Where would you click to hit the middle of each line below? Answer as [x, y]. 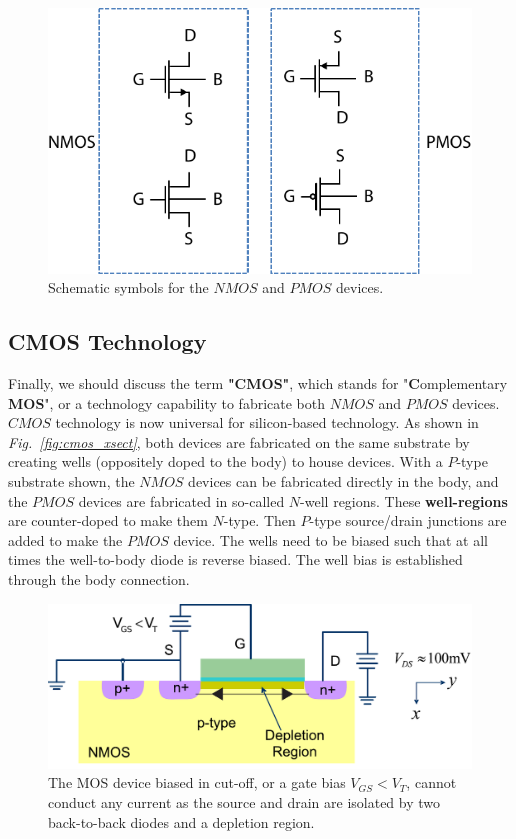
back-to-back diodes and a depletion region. [181, 821]
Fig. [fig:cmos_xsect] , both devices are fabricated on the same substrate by [239, 441]
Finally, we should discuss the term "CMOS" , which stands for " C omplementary [258, 383]
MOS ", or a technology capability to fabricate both [167, 402]
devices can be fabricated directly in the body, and [343, 480]
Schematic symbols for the [128, 287]
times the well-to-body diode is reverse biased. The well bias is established [235, 559]
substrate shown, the [71, 480]
